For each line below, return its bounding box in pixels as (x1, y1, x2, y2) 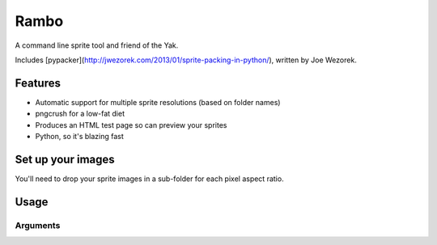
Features (15, 76, 61, 90)
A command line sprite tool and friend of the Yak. (15, 40, 179, 50)
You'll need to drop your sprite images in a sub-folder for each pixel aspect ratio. (15, 174, 284, 184)
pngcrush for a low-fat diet (35, 109, 125, 119)
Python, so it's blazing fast (35, 132, 125, 142)
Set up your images (15, 152, 115, 166)
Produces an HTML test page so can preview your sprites (35, 120, 227, 129)
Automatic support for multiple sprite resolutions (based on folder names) (35, 97, 281, 107)
